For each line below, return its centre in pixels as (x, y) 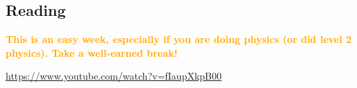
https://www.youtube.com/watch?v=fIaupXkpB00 (114, 76)
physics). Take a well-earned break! (92, 52)
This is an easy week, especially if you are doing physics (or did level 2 (179, 39)
